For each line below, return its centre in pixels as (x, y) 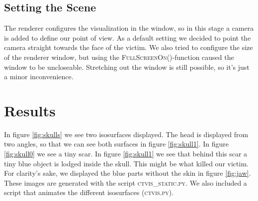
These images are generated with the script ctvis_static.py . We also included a (126, 182)
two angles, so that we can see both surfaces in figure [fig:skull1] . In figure (117, 144)
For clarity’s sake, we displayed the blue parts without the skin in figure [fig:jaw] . (128, 173)
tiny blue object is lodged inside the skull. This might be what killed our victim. (126, 163)
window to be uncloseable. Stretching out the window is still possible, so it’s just (127, 67)
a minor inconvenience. (39, 76)
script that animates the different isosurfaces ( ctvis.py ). (89, 192)
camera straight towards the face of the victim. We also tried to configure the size (129, 47)
